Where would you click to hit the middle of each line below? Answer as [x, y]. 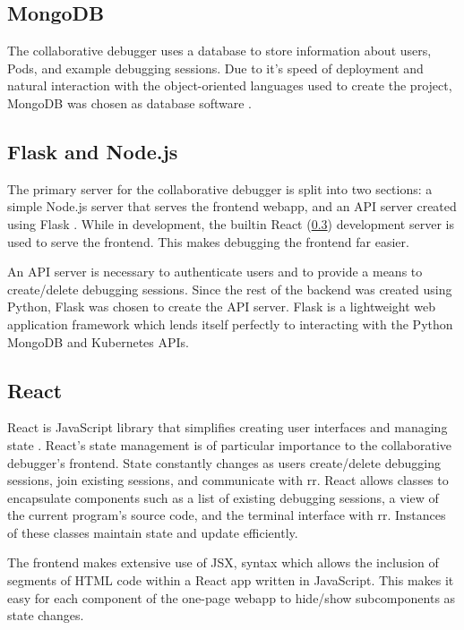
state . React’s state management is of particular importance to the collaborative [230, 444]
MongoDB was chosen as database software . [129, 102]
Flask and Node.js [93, 151]
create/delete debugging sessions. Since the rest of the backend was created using [230, 289]
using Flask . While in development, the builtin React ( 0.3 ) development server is [231, 223]
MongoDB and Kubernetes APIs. [99, 341]
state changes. [46, 615]
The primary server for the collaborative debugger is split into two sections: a [220, 188]
